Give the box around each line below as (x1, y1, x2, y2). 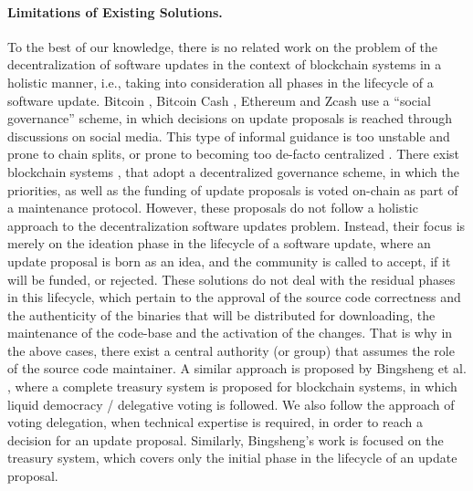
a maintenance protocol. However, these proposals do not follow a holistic (7, 198, 418, 217)
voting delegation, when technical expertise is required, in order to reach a (7, 413, 423, 432)
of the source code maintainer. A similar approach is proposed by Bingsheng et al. (7, 359, 467, 378)
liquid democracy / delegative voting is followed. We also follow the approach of (7, 394, 455, 413)
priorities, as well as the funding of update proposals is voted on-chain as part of (7, 180, 458, 199)
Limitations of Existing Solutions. (7, 2, 223, 21)
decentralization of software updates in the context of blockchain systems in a (7, 55, 442, 74)
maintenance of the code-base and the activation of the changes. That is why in (7, 323, 453, 342)
